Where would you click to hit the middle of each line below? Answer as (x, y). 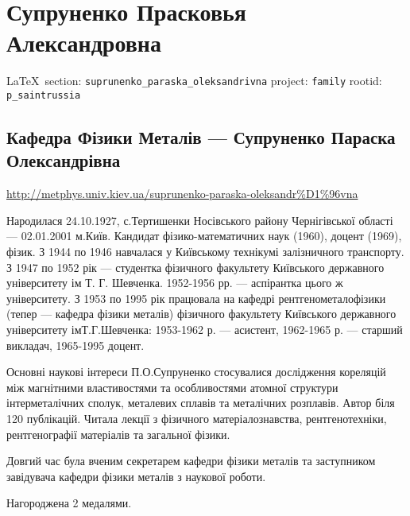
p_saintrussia (44, 95)
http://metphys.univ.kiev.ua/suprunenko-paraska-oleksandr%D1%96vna (182, 194)
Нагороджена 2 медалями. (69, 503)
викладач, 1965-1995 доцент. (75, 345)
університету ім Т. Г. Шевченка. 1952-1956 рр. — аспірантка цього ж (175, 283)
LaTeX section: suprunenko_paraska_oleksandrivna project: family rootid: (194, 81)
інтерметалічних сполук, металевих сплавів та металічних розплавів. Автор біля (201, 403)
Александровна (84, 43)
